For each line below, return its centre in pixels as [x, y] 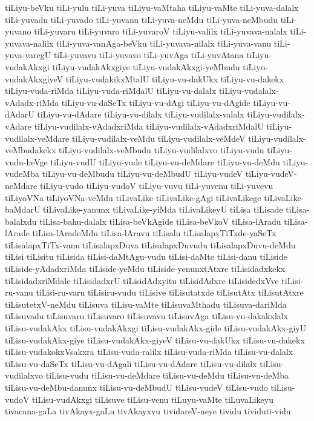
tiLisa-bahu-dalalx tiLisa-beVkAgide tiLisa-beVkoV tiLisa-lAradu [160, 221]
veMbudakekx [31, 150]
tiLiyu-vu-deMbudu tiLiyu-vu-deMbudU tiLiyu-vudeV [142, 174]
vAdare [18, 126]
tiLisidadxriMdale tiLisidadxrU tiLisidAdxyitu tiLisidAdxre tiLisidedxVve [142, 280]
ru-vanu [19, 292]
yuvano [18, 31]
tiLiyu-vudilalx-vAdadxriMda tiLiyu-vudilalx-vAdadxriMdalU [149, 126]
